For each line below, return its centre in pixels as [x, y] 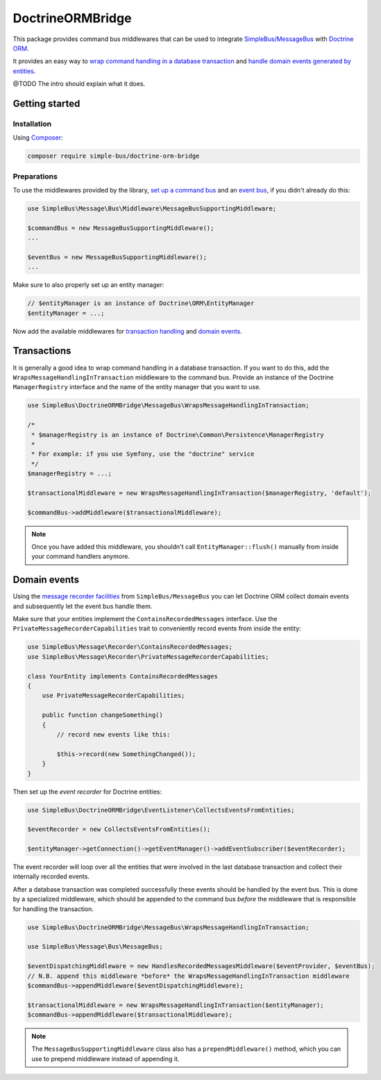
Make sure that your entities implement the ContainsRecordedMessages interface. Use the [145, 619]
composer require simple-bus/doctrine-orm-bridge [113, 156]
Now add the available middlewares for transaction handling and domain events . [127, 331]
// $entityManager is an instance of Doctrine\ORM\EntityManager [141, 303]
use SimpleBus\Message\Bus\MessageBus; [95, 947]
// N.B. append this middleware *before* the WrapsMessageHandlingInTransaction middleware [188, 976]
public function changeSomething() [102, 715]
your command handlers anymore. [81, 557]
